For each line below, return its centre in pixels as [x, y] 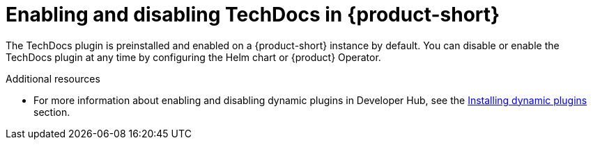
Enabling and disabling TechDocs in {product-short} [253, 15]
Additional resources [53, 78]
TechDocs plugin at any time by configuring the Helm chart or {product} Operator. [193, 57]
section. [52, 112]
